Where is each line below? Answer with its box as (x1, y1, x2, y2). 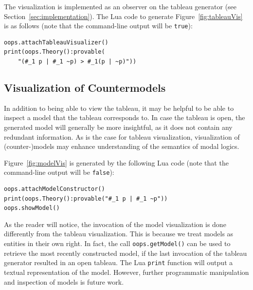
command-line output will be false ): (4, 167, 114, 177)
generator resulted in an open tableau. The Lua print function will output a (4, 257, 233, 268)
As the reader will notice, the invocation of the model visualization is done (4, 219, 226, 229)
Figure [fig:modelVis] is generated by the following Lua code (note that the (4, 157, 229, 167)
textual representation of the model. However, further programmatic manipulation (4, 267, 249, 277)
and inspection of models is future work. (4, 276, 124, 287)
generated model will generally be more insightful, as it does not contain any (4, 122, 233, 132)
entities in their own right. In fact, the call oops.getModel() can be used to (4, 238, 231, 249)
